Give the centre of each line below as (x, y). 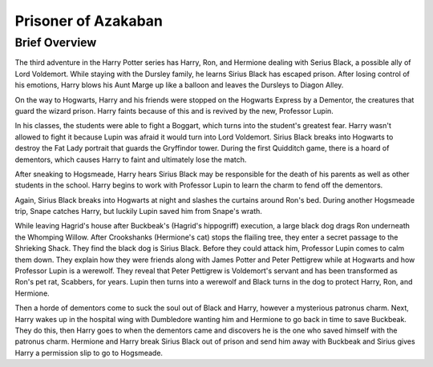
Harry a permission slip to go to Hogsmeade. (89, 353)
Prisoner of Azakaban (89, 21)
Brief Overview (56, 42)
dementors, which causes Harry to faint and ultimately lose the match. (131, 159)
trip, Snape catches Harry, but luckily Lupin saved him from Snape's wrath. (138, 212)
